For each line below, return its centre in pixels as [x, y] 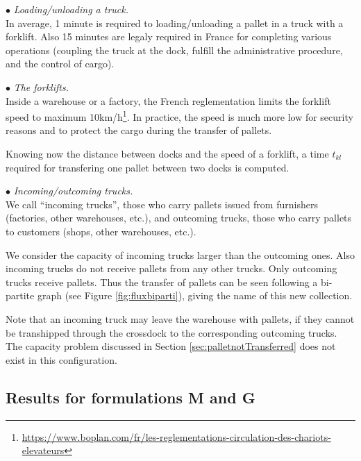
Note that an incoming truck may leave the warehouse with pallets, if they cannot [180, 318]
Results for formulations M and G [131, 397]
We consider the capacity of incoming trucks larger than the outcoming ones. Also [180, 254]
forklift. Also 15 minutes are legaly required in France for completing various [169, 36]
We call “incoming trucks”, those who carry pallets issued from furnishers [162, 204]
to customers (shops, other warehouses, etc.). [101, 231]
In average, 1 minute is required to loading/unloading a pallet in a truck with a [175, 23]
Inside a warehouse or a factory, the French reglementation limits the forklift [168, 100]
